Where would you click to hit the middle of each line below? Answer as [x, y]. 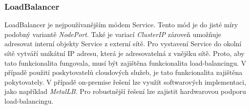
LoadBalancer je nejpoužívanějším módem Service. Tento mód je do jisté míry [121, 25]
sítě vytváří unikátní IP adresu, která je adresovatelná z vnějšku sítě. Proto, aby [125, 53]
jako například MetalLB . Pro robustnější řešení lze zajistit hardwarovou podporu [125, 91]
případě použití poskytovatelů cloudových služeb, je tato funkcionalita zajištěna [124, 72]
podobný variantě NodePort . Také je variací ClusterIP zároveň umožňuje [113, 34]
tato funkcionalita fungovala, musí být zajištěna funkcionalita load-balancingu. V [125, 63]
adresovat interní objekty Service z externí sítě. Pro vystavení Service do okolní [123, 44]
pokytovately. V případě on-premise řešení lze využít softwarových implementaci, [125, 82]
